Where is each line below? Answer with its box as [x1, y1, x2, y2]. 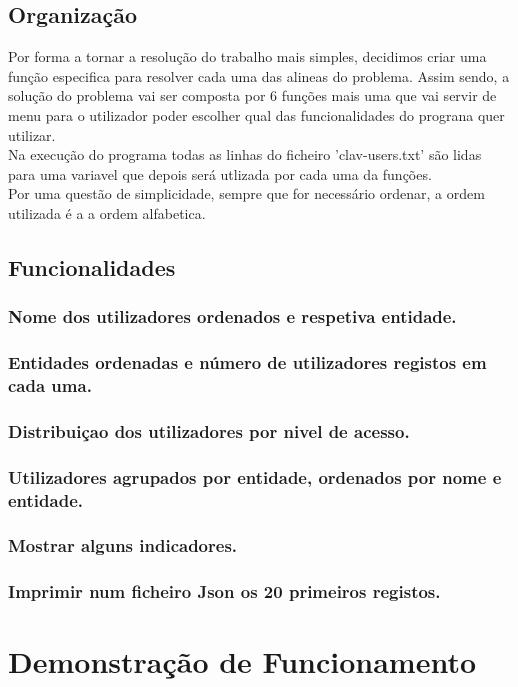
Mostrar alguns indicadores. [8, 533, 238, 558]
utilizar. [8, 124, 56, 145]
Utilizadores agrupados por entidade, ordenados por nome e [8, 464, 502, 489]
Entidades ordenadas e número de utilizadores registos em [8, 350, 487, 375]
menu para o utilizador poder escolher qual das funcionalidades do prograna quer [8, 104, 505, 125]
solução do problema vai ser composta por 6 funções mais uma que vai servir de [8, 85, 497, 106]
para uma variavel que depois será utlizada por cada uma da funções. [8, 163, 432, 184]
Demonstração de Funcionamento [8, 641, 477, 682]
